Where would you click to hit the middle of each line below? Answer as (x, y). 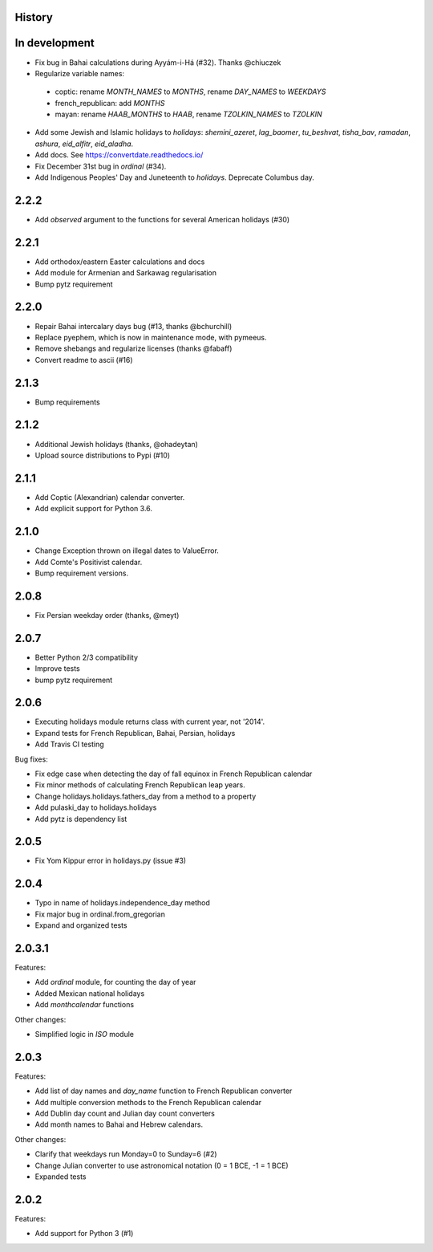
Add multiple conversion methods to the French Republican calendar (148, 1102)
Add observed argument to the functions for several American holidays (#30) (162, 219)
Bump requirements (67, 402)
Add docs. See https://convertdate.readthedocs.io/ (119, 155)
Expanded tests (61, 1177)
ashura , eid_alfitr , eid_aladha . (84, 144)
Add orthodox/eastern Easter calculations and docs (120, 262)
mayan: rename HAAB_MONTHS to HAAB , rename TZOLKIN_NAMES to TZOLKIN (188, 114)
